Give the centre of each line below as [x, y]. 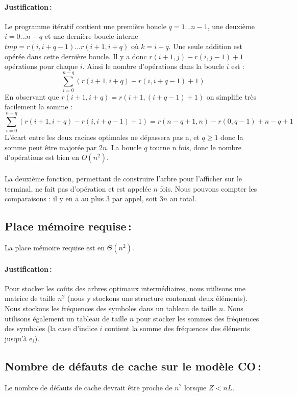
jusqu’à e [19, 338]
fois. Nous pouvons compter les [208, 188]
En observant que [32, 96]
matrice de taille [30, 298]
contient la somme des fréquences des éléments [177, 328]
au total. [183, 199]
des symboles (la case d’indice [51, 328]
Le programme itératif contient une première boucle [85, 26]
